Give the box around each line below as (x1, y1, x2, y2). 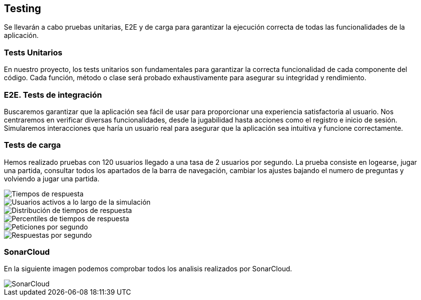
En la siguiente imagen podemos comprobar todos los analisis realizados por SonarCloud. (4, 265, 292, 273)
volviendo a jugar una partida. (4, 174, 100, 183)
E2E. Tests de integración (4, 89, 102, 100)
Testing (4, 2, 41, 15)
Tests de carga (4, 140, 61, 150)
